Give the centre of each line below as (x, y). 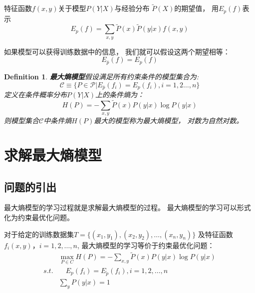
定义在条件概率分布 (35, 94)
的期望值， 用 (196, 8)
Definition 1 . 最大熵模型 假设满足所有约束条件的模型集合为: (102, 76)
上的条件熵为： (120, 94)
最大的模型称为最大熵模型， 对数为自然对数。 (169, 121)
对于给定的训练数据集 (39, 234)
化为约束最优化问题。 (39, 217)
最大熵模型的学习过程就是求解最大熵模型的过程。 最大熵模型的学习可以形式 (127, 207)
